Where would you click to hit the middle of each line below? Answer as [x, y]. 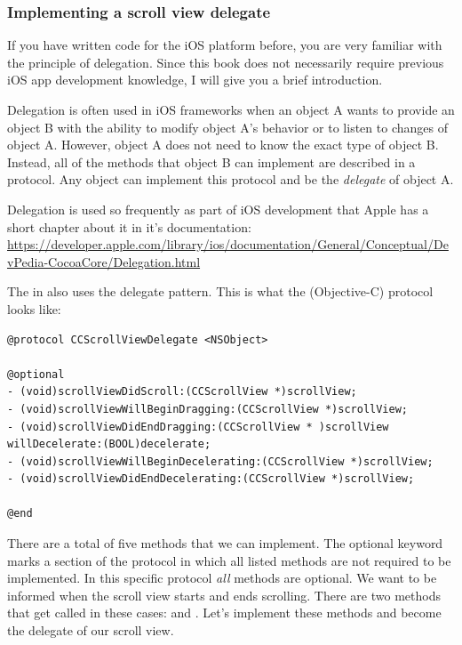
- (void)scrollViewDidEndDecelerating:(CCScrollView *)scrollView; [211, 479]
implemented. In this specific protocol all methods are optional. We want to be [222, 578]
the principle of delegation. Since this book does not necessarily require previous [226, 62]
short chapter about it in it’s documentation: [129, 226]
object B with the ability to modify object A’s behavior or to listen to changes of [227, 127]
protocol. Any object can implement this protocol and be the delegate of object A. [231, 179]
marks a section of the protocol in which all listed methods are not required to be [229, 560]
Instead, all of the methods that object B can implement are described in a [211, 161]
